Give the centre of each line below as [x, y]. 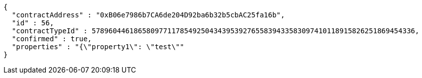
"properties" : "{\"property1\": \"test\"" [98, 47]
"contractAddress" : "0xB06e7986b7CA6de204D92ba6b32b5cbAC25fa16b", [148, 15]
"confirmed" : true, [52, 39]
